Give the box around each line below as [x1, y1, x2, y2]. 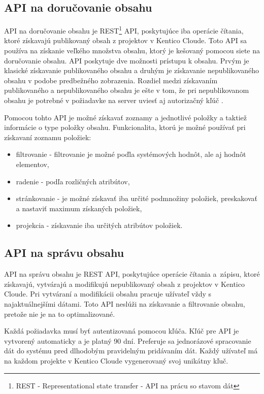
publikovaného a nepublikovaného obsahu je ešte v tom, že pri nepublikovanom [4, 85, 249, 95]
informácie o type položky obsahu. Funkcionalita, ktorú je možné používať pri [4, 122, 246, 133]
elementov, [16, 158, 49, 169]
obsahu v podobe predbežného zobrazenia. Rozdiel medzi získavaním [4, 75, 218, 85]
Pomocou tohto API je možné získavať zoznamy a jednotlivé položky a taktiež [4, 112, 247, 122]
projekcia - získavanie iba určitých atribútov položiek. [16, 220, 183, 231]
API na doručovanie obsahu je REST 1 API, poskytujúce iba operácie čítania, [4, 24, 244, 36]
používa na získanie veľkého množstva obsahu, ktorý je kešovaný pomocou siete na [4, 45, 260, 56]
